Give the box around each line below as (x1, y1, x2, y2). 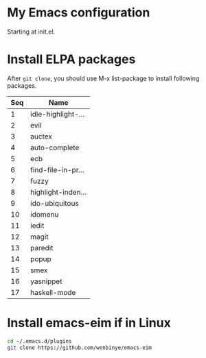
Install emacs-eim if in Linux (7, 315, 172, 331)
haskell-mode (30, 287, 76, 297)
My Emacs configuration (7, 5, 150, 21)
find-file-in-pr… (30, 165, 84, 174)
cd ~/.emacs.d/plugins (7, 337, 72, 344)
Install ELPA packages (7, 51, 136, 67)
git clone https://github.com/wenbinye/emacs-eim (7, 344, 152, 351)
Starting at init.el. (7, 27, 56, 36)
